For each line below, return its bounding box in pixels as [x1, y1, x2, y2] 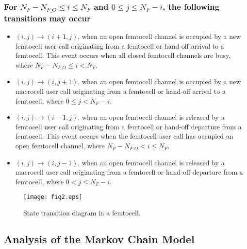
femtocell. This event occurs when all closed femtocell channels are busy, [15, 50, 231, 60]
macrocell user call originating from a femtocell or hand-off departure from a [15, 167, 243, 177]
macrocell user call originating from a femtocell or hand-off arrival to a [15, 86, 226, 96]
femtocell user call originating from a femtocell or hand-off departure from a [15, 121, 242, 131]
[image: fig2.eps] [23, 194, 82, 201]
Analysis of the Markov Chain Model [4, 231, 195, 246]
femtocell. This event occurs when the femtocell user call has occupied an [15, 131, 233, 141]
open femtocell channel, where [15, 141, 105, 151]
